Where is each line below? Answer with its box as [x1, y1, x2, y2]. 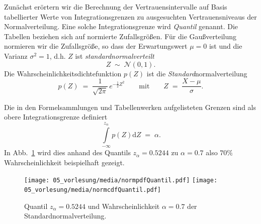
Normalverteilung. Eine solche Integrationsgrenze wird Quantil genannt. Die [4, 21, 238, 32]
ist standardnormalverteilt [75, 50, 154, 61]
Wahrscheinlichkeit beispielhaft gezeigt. [4, 157, 125, 167]
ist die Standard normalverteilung [146, 68, 247, 78]
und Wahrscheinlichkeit [88, 200, 160, 211]
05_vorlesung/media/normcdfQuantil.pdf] [24, 186, 161, 194]
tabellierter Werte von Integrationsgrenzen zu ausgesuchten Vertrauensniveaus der [4, 11, 257, 22]
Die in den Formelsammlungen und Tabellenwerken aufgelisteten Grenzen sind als [4, 101, 256, 112]
